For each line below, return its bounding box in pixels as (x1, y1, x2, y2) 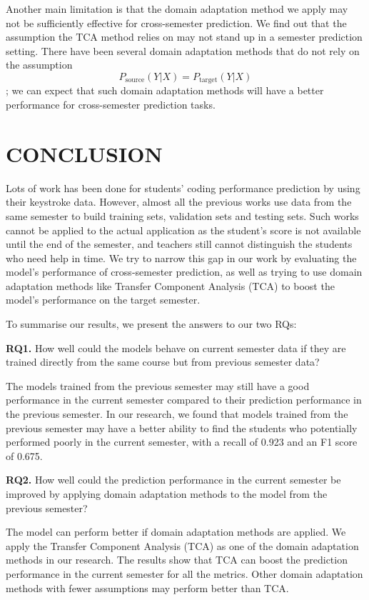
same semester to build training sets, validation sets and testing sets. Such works (6, 208, 359, 223)
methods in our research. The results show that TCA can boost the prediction (6, 552, 348, 567)
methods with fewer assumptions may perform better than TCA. (6, 580, 289, 595)
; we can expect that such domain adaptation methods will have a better (6, 83, 324, 98)
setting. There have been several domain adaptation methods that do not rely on (6, 43, 360, 58)
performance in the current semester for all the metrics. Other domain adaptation (6, 566, 363, 581)
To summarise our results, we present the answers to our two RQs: (6, 316, 297, 331)
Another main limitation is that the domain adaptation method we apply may (6, 1, 348, 16)
